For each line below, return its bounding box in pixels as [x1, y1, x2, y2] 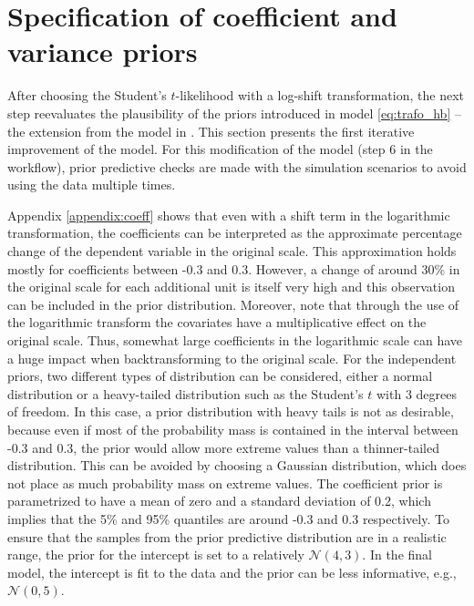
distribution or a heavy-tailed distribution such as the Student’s [7, 384, 364, 403]
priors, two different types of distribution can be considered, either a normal [7, 366, 433, 385]
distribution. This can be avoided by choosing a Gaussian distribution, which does [7, 456, 467, 475]
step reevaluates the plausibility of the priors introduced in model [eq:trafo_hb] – [7, 103, 461, 122]
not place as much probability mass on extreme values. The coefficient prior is [7, 473, 443, 492]
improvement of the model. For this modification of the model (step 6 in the [7, 139, 433, 159]
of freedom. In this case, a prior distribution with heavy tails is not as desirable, [7, 402, 454, 421]
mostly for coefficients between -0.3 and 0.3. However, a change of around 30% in [7, 259, 460, 278]
